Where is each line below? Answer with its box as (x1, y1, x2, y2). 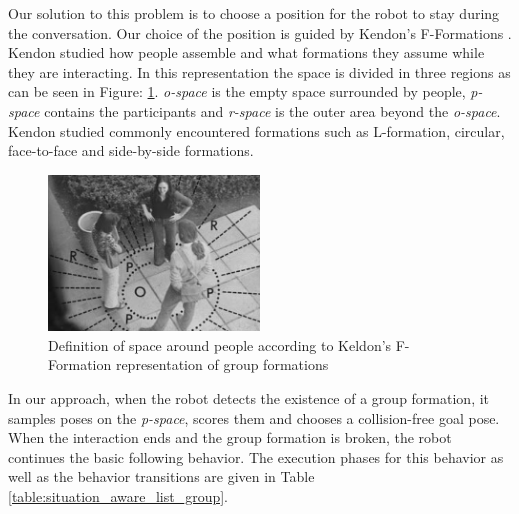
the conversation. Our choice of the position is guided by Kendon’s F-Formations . (8, 22, 512, 43)
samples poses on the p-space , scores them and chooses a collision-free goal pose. (8, 407, 500, 428)
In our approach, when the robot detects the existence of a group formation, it (8, 388, 490, 409)
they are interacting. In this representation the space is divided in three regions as (8, 61, 511, 82)
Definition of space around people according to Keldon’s (48, 334, 392, 355)
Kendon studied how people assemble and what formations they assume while (8, 42, 485, 63)
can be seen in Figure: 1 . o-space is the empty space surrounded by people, (8, 81, 466, 102)
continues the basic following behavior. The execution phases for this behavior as (8, 446, 504, 467)
